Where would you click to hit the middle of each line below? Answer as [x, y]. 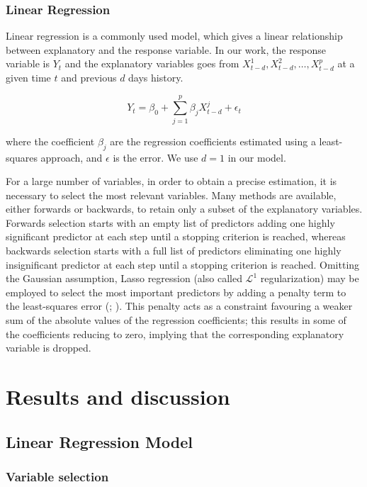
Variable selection [57, 476]
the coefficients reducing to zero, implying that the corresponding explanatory [175, 334]
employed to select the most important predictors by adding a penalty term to [176, 292]
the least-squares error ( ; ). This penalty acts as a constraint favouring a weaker [179, 306]
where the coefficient [50, 141]
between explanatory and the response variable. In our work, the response [166, 49]
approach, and [72, 157]
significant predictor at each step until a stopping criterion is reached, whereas [176, 236]
